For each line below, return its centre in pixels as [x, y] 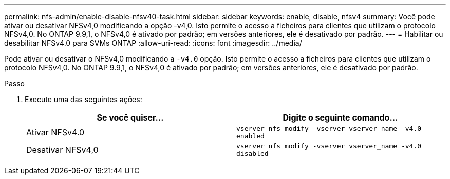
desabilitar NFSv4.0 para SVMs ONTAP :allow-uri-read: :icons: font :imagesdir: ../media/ [153, 43]
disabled [252, 154]
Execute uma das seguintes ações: [83, 99]
